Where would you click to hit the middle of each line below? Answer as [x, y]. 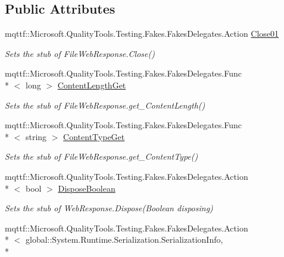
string [36, 136]
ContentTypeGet [94, 136]
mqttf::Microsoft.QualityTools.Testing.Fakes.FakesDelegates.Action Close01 [142, 34]
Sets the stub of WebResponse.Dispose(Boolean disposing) [109, 208]
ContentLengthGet [92, 85]
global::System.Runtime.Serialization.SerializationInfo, [124, 239]
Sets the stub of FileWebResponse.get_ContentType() [102, 156]
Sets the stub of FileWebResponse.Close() [80, 53]
